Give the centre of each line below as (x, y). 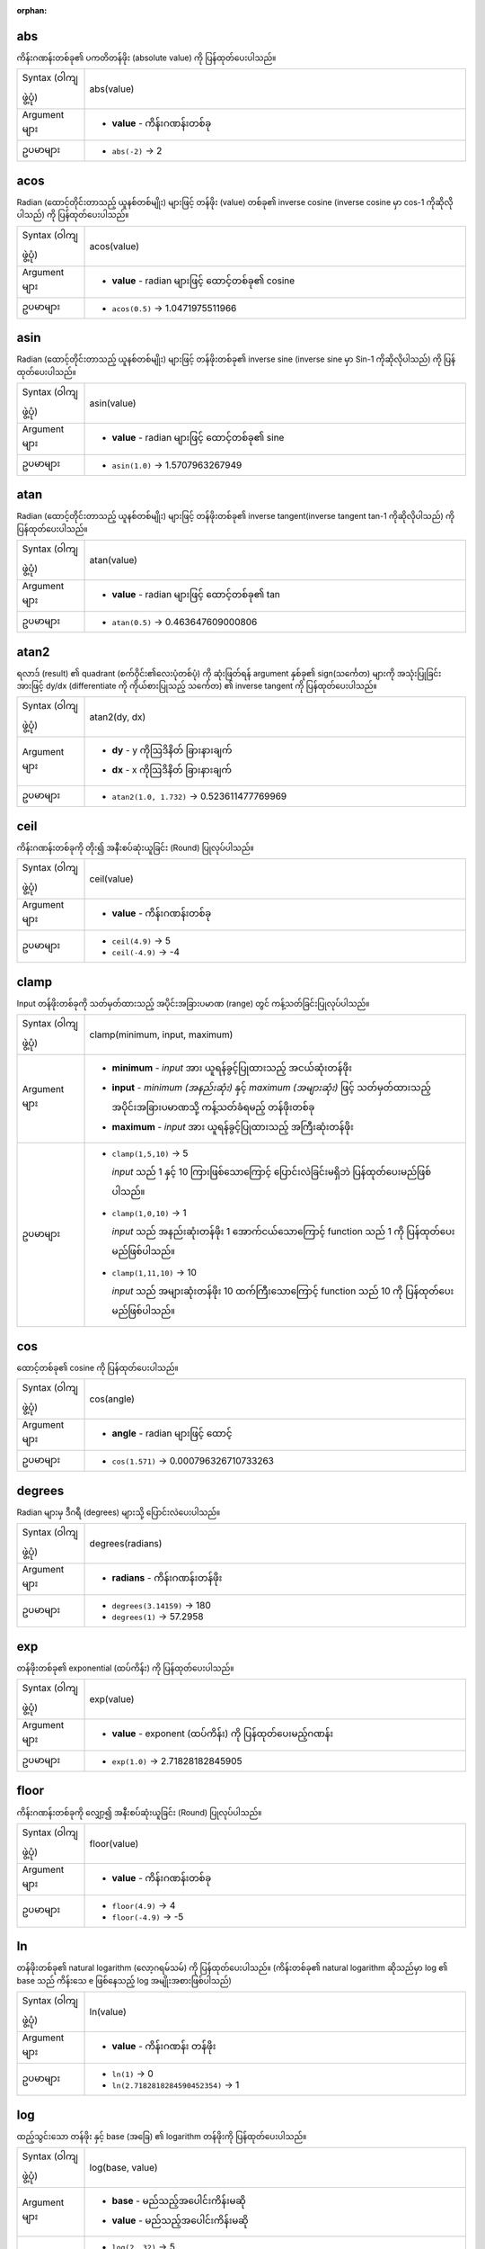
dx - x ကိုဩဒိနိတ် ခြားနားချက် (172, 770)
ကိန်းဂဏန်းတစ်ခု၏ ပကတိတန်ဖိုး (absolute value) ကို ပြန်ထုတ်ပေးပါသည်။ (146, 58)
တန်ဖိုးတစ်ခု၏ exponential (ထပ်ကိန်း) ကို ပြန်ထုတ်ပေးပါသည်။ (125, 1668)
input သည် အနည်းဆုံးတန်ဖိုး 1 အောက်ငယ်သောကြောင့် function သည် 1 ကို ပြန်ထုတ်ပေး (283, 1232)
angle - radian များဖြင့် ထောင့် (172, 1433)
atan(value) (114, 560)
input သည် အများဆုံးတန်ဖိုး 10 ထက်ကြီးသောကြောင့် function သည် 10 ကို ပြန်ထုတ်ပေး (283, 1291)
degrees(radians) (126, 1544)
